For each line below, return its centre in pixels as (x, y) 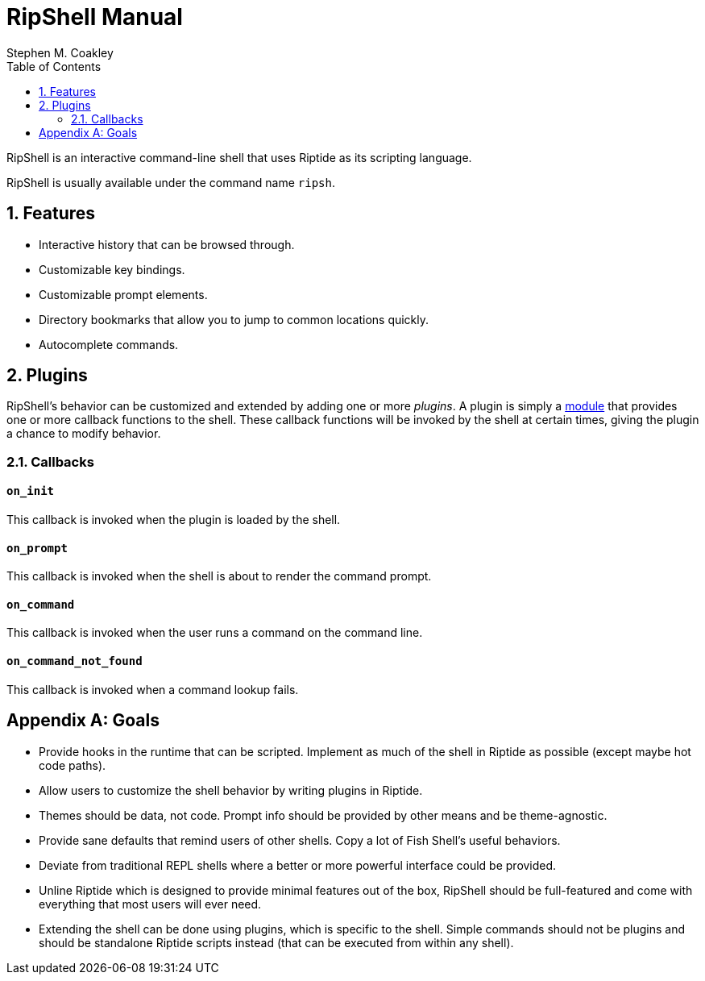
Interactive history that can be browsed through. (167, 244)
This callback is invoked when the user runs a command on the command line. (215, 633)
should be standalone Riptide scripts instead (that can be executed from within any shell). (276, 942)
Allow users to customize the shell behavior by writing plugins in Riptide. (231, 790)
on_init (31, 491)
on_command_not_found (75, 661)
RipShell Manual (95, 17)
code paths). (73, 765)
